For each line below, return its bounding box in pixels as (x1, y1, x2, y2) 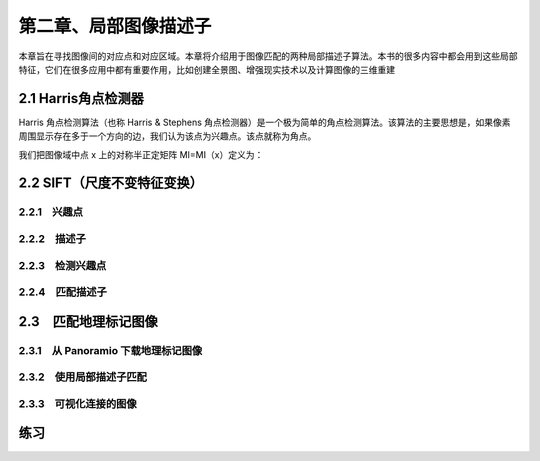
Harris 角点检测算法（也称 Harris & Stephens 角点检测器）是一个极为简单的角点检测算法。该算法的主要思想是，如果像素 (18, 116, 511, 128)
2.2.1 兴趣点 (18, 205, 84, 219)
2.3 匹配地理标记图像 (18, 313, 159, 330)
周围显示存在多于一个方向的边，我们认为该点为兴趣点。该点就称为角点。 (18, 130, 317, 142)
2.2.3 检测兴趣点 (18, 258, 107, 272)
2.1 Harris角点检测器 (18, 90, 145, 107)
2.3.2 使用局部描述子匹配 (18, 370, 147, 384)
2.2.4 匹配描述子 (18, 285, 107, 299)
